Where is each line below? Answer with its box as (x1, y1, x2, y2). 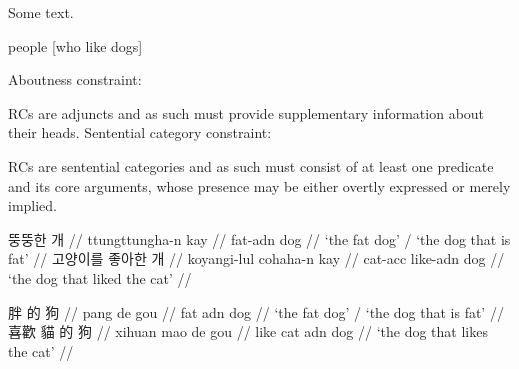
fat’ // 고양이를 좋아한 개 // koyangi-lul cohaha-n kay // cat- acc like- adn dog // (8, 248, 505, 269)
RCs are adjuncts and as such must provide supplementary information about (8, 102, 485, 123)
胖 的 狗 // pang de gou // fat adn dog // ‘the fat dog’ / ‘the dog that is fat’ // (8, 301, 504, 322)
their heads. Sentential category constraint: (8, 122, 272, 143)
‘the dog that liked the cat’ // (8, 267, 192, 288)
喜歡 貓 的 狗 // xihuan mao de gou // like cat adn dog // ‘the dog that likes (8, 321, 488, 342)
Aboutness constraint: (8, 69, 142, 90)
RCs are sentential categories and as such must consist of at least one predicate (8, 155, 494, 176)
